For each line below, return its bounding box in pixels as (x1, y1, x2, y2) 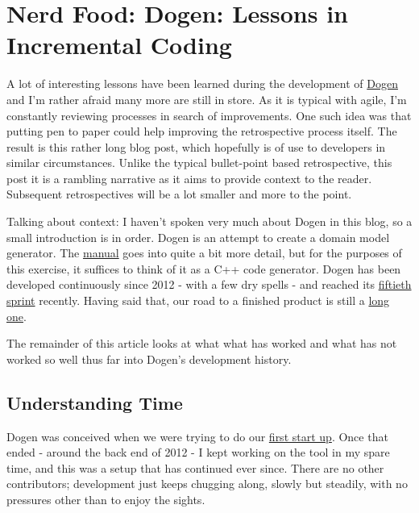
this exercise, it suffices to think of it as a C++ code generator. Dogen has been (6, 260, 401, 277)
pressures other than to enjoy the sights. (6, 490, 205, 507)
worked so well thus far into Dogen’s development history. (6, 350, 292, 367)
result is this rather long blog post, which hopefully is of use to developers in (6, 138, 386, 155)
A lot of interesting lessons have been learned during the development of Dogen (6, 75, 398, 92)
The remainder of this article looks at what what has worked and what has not (6, 335, 397, 352)
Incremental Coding (6, 28, 232, 61)
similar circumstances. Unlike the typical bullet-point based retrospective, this (6, 154, 392, 171)
